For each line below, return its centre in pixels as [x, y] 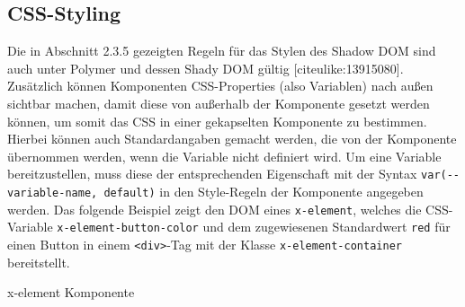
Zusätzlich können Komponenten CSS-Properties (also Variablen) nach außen [220, 86]
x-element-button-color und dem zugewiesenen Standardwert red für [254, 227]
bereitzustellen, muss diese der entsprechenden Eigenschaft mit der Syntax [212, 174]
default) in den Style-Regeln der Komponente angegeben [264, 192]
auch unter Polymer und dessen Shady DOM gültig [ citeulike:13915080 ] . [206, 68]
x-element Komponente [71, 292]
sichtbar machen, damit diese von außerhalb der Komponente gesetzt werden [219, 103]
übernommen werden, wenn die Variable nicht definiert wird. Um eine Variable [224, 156]
